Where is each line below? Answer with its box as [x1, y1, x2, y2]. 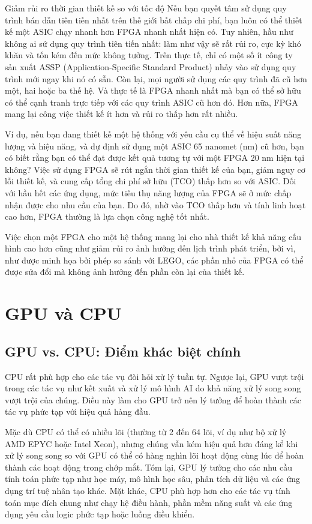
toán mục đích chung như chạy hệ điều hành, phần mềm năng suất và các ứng [5, 496, 293, 508]
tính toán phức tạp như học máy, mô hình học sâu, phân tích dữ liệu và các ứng [5, 472, 301, 485]
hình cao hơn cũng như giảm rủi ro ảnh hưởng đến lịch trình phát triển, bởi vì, [5, 242, 296, 254]
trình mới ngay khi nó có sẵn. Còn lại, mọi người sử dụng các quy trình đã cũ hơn [5, 72, 307, 85]
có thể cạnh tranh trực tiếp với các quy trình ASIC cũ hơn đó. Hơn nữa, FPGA [5, 95, 298, 108]
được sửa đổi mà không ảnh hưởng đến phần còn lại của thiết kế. [5, 265, 245, 278]
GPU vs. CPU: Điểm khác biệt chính [5, 342, 241, 360]
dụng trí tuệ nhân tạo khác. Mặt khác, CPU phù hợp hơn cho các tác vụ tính [5, 484, 290, 496]
